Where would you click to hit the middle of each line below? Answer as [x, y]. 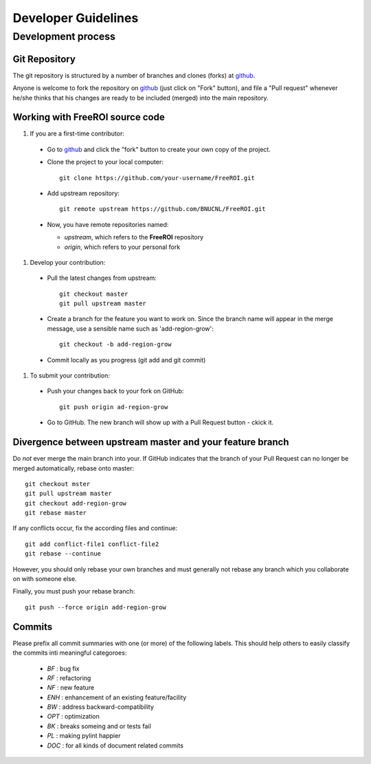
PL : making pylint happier [84, 736]
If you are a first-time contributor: [77, 133]
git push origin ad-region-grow [114, 407]
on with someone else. [45, 579]
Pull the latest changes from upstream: [102, 278]
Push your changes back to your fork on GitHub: [115, 391]
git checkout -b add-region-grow [115, 345]
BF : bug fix [63, 668]
